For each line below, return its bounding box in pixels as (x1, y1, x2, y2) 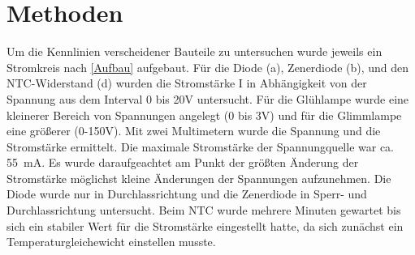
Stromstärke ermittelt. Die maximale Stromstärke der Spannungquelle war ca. (6, 138, 395, 155)
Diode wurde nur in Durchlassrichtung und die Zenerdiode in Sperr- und (6, 185, 367, 202)
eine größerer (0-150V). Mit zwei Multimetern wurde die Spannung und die (6, 122, 381, 139)
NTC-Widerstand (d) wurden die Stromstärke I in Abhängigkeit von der (6, 74, 367, 91)
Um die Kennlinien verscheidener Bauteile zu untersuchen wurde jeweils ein (6, 43, 383, 60)
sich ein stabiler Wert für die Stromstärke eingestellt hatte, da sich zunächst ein (6, 217, 404, 234)
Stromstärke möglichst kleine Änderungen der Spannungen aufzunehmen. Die (6, 169, 391, 186)
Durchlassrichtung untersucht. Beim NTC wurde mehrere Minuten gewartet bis (6, 202, 401, 219)
